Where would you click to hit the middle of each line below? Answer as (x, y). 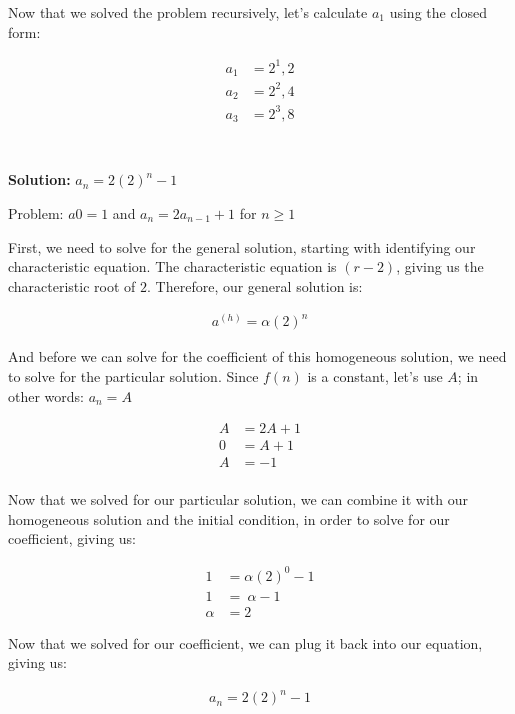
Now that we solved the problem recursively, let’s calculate (188, 12)
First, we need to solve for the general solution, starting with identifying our (242, 246)
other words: (46, 395)
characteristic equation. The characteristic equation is (172, 266)
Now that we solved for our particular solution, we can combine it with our (238, 499)
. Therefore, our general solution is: (255, 285)
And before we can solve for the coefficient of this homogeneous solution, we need (257, 356)
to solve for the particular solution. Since (133, 375)
